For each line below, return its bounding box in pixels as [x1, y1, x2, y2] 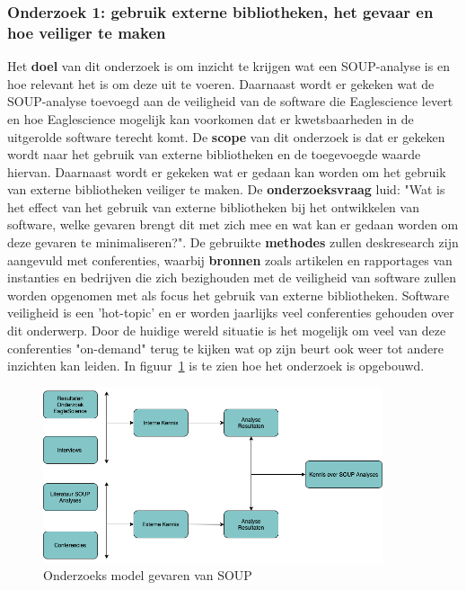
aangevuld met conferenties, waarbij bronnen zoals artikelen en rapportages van [7, 250, 453, 269]
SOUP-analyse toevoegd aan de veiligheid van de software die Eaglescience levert [7, 92, 453, 111]
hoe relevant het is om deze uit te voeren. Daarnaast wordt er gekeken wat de [7, 74, 435, 93]
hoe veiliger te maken [7, 21, 166, 43]
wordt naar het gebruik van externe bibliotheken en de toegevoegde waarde [7, 145, 421, 164]
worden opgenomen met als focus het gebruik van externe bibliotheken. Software [7, 285, 450, 304]
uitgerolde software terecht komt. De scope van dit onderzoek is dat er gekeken [7, 127, 445, 146]
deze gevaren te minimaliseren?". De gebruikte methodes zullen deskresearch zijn [7, 233, 459, 252]
